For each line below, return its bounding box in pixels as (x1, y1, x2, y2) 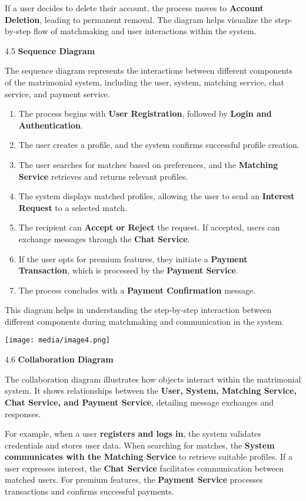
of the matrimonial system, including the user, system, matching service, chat (5, 75, 284, 88)
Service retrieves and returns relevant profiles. (18, 170, 188, 182)
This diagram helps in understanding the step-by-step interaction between (5, 304, 272, 316)
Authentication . (18, 118, 83, 131)
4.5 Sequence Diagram (5, 44, 95, 57)
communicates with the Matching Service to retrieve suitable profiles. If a (5, 450, 293, 463)
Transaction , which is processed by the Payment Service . (18, 264, 238, 276)
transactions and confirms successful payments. (5, 485, 174, 497)
